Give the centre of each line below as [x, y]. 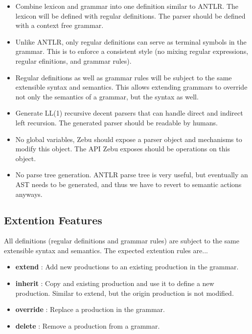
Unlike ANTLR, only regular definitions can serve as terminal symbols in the [131, 41]
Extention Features [53, 220]
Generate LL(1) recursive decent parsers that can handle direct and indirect [129, 113]
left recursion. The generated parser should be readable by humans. [116, 122]
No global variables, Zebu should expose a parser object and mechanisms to [129, 139]
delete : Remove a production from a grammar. [88, 325]
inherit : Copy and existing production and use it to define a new [115, 283]
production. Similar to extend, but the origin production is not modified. [125, 293]
